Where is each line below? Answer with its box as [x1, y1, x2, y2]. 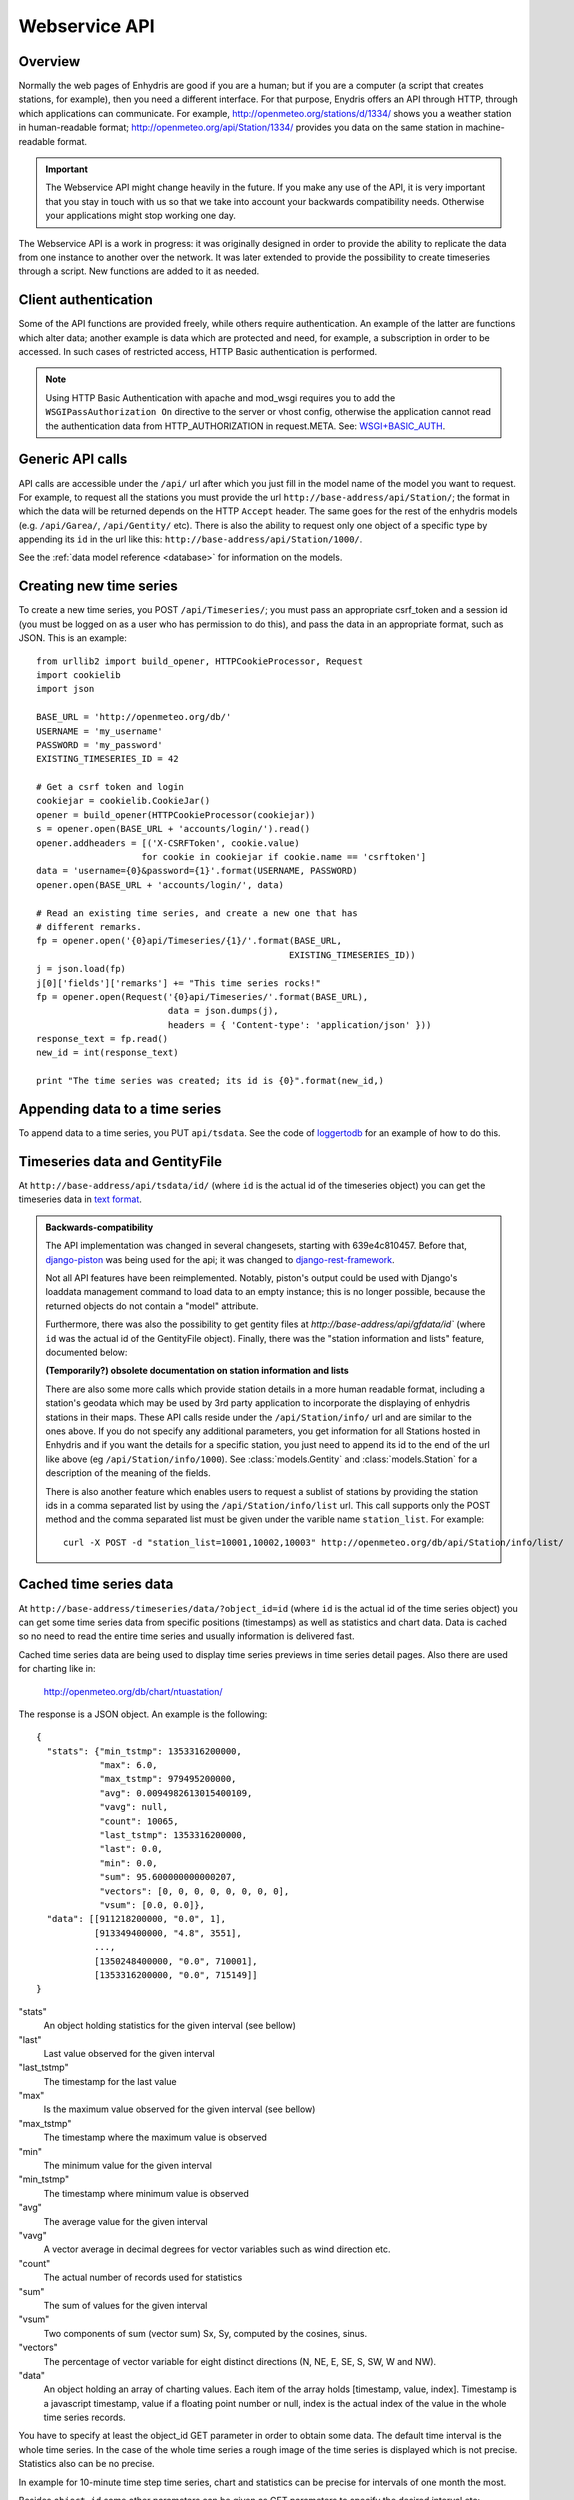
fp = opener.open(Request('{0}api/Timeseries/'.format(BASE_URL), [36, 991, 369, 1002]
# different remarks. [36, 921, 142, 932]
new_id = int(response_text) [36, 1047, 179, 1059]
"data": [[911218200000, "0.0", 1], [46, 1913, 227, 1925]
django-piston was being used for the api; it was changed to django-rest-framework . [45, 1253, 395, 1265]
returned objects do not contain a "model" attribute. [45, 1300, 259, 1312]
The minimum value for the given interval [43, 2160, 212, 2172]
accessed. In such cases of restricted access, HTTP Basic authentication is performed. [18, 346, 378, 358]
